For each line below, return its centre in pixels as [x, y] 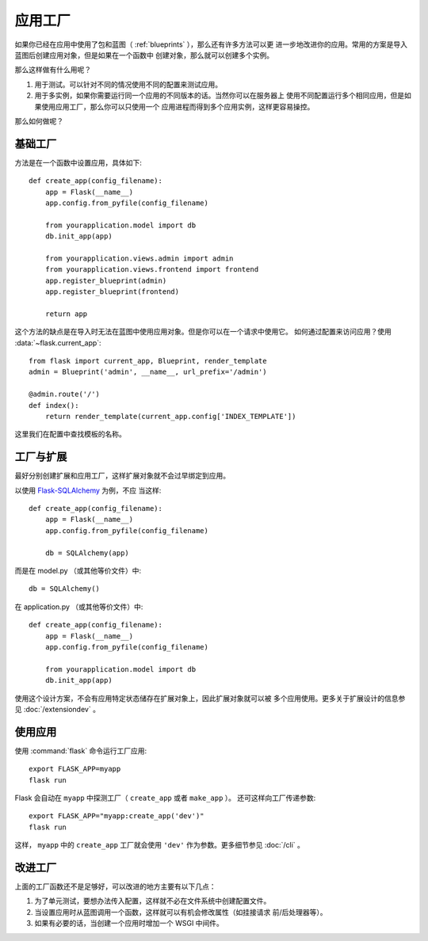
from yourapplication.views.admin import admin [139, 258]
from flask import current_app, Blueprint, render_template [148, 361]
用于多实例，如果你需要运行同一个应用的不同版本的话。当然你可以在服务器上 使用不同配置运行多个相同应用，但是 [219, 96]
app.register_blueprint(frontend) [112, 292]
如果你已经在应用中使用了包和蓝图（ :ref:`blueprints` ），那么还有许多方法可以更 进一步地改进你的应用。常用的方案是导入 [211, 44]
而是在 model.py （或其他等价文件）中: [78, 571]
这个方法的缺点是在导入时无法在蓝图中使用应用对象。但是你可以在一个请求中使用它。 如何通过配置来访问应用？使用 [203, 332]
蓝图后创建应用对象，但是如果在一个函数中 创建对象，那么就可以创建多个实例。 [144, 55]
